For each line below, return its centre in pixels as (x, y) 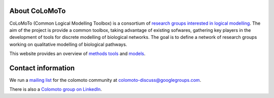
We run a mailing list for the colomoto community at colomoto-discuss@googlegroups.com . (105, 80)
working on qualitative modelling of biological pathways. (68, 44)
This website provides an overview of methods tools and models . (77, 54)
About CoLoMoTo (38, 11)
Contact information (42, 68)
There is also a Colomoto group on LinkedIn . (56, 89)
